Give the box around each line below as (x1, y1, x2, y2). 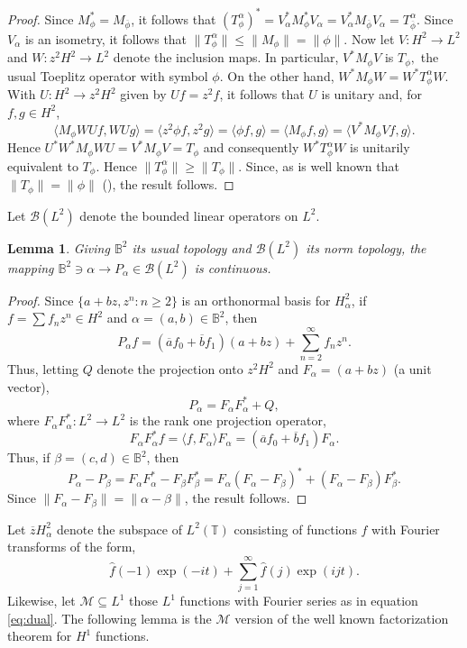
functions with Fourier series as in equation (179, 591, 418, 610)
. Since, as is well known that (238, 156, 399, 175)
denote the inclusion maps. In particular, (113, 48, 339, 67)
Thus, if (7, 448, 50, 467)
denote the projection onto (96, 359, 243, 378)
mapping (7, 258, 54, 277)
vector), (7, 377, 50, 396)
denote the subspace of (56, 519, 182, 538)
